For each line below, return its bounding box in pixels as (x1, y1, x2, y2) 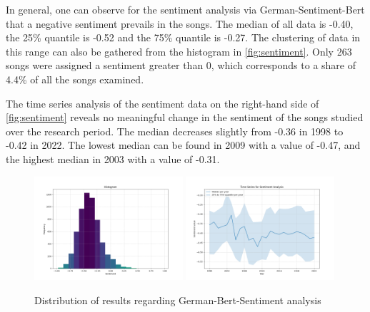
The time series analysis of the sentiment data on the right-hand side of (6, 95, 319, 110)
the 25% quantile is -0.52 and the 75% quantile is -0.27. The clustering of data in (6, 30, 361, 45)
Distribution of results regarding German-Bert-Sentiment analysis (34, 292, 321, 307)
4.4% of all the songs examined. (6, 71, 144, 86)
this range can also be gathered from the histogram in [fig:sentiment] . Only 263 (6, 43, 352, 58)
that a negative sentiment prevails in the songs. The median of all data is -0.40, (6, 16, 354, 31)
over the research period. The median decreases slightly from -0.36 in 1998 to (6, 123, 344, 138)
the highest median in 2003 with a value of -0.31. (6, 151, 220, 166)
